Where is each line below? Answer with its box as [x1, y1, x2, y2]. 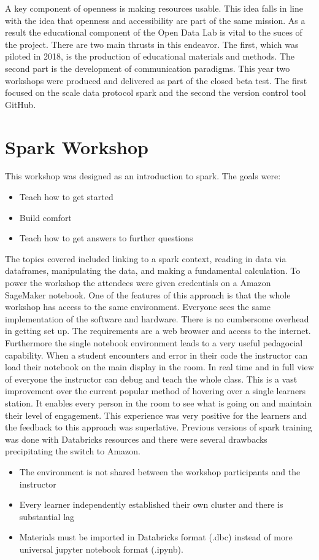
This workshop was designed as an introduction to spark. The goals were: [5, 169, 281, 182]
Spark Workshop [5, 134, 148, 159]
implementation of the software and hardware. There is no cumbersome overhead [5, 312, 309, 325]
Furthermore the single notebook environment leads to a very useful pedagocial [5, 336, 303, 349]
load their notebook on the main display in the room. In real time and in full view [5, 360, 314, 373]
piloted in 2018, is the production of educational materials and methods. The [5, 50, 295, 63]
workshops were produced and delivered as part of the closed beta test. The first [5, 74, 307, 87]
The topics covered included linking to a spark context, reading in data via [5, 252, 286, 265]
